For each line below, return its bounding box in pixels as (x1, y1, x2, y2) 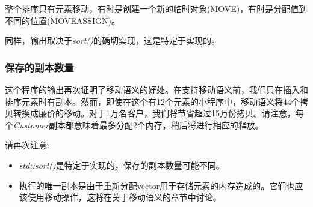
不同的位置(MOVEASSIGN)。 (5, 14, 120, 26)
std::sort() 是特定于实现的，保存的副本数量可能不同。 (19, 158, 225, 171)
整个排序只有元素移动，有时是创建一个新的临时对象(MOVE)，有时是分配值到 (5, 2, 308, 14)
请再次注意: (5, 139, 49, 151)
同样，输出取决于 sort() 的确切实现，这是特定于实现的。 (5, 34, 220, 47)
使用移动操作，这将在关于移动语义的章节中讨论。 (27, 191, 222, 203)
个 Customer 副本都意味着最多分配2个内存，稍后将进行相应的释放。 (5, 118, 264, 131)
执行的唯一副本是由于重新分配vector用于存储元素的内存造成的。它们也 (19, 179, 295, 191)
